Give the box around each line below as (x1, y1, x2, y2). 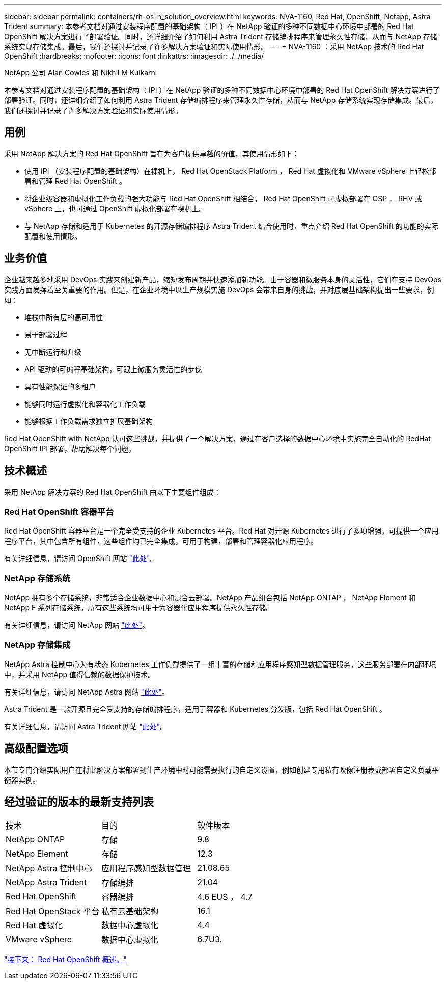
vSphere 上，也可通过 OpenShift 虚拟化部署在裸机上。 (24, 204, 206, 213)
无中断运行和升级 (24, 347, 81, 356)
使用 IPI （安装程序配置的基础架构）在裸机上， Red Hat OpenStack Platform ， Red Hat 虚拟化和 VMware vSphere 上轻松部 (24, 166, 436, 175)
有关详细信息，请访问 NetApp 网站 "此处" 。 (4, 621, 149, 630)
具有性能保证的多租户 (24, 382, 96, 391)
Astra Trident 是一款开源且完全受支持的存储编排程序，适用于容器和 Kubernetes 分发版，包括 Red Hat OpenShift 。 (4, 704, 386, 713)
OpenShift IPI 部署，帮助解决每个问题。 (4, 444, 135, 453)
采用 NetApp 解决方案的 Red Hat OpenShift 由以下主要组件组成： (4, 487, 221, 496)
